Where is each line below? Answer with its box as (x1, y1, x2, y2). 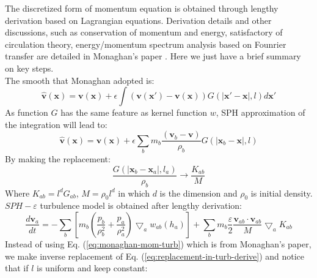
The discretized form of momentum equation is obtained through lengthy (5, 2, 279, 14)
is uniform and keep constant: (37, 261, 148, 274)
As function (5, 106, 48, 119)
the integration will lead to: (5, 118, 107, 130)
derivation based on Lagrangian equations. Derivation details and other (5, 13, 272, 26)
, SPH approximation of (216, 106, 305, 119)
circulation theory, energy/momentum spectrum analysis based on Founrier (5, 37, 286, 50)
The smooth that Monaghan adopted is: (5, 73, 155, 86)
